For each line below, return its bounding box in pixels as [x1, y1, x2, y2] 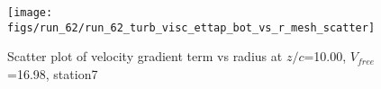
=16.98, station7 [7, 64, 98, 83]
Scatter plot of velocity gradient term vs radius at [7, 47, 283, 66]
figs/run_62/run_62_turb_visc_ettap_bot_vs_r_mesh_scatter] [7, 21, 376, 34]
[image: [7, 6, 53, 19]
